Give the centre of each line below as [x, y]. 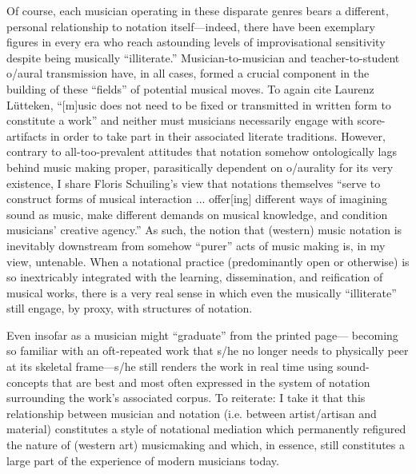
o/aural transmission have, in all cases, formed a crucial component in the [188, 73]
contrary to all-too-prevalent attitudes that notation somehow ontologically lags [202, 151]
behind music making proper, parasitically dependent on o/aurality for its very [200, 167]
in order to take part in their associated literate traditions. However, [218, 135]
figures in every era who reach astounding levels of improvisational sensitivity [196, 42]
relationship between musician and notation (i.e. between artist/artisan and [192, 413]
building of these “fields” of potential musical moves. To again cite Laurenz [190, 88]
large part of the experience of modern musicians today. [143, 460]
